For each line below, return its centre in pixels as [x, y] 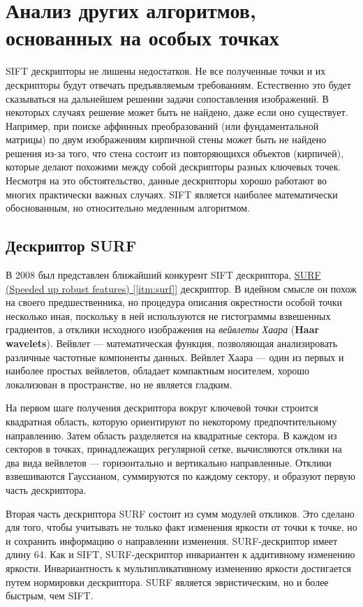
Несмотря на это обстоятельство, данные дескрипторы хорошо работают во [166, 181]
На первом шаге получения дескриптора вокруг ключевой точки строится [162, 408]
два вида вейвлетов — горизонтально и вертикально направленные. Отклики [169, 462]
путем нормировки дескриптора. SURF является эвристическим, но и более [167, 582]
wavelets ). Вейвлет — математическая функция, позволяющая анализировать [172, 343]
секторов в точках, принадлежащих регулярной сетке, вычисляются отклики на [174, 449]
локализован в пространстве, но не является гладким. [119, 384]
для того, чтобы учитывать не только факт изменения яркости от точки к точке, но [181, 527]
